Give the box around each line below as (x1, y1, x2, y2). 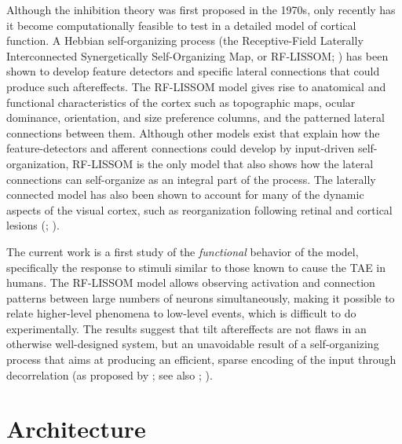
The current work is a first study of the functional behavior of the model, (6, 243, 359, 259)
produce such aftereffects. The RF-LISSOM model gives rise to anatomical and (6, 78, 386, 94)
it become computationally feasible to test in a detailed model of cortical (6, 17, 356, 33)
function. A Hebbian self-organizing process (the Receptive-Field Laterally (6, 32, 364, 49)
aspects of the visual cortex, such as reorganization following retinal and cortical (6, 201, 393, 218)
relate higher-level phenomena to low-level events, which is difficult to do (6, 305, 356, 321)
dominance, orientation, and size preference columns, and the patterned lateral (6, 109, 385, 126)
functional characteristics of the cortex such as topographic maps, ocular (6, 94, 356, 110)
